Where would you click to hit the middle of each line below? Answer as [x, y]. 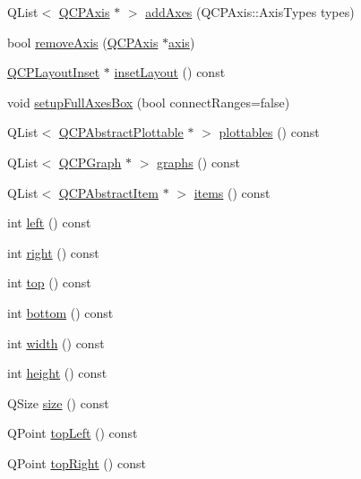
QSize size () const [58, 402]
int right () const [53, 252]
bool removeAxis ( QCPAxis [83, 42]
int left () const [49, 222]
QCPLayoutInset [54, 72]
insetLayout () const [170, 72]
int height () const [57, 373]
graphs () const [198, 162]
